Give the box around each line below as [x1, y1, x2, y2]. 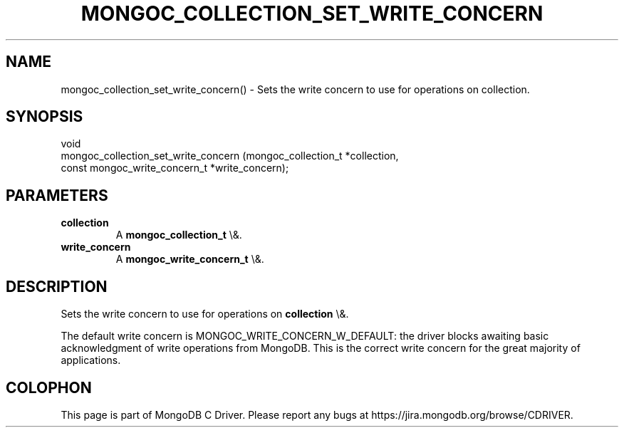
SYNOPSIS [6, 108, 83, 126]
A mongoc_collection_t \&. [115, 229, 242, 241]
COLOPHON [6, 378, 92, 397]
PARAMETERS [6, 186, 108, 204]
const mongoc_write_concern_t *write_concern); [61, 162, 289, 174]
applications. [61, 354, 121, 367]
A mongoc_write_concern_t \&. [115, 253, 264, 266]
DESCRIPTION [6, 277, 108, 296]
